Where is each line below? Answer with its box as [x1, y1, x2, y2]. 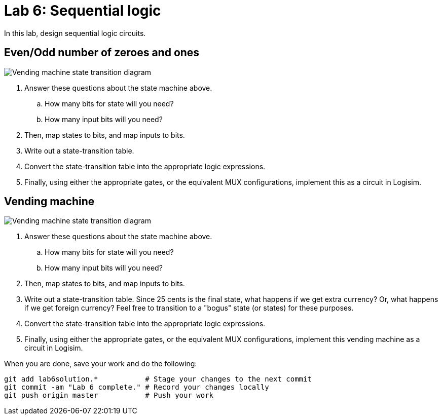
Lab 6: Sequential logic [4, 2, 161, 19]
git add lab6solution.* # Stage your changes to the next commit [4, 375, 312, 384]
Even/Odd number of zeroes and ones [4, 46, 200, 59]
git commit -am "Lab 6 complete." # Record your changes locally [4, 383, 269, 392]
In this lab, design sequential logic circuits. [4, 28, 146, 37]
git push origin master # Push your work [4, 391, 214, 400]
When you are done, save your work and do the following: [4, 359, 197, 368]
